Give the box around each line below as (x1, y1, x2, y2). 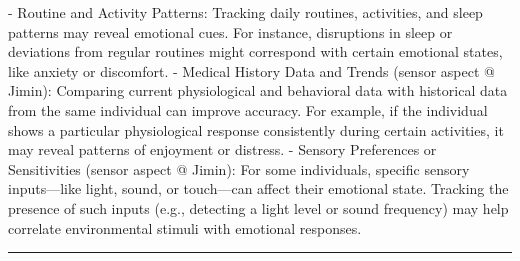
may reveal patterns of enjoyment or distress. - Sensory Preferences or (8, 139, 437, 160)
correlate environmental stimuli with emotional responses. (8, 217, 362, 238)
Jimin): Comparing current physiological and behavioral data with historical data (8, 80, 508, 101)
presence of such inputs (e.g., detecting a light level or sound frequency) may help (8, 197, 509, 218)
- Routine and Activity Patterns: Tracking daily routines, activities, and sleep (8, 2, 483, 22)
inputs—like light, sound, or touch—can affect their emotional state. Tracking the (8, 178, 509, 199)
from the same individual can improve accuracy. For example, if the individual (8, 99, 488, 120)
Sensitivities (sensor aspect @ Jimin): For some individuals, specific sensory (8, 158, 470, 179)
